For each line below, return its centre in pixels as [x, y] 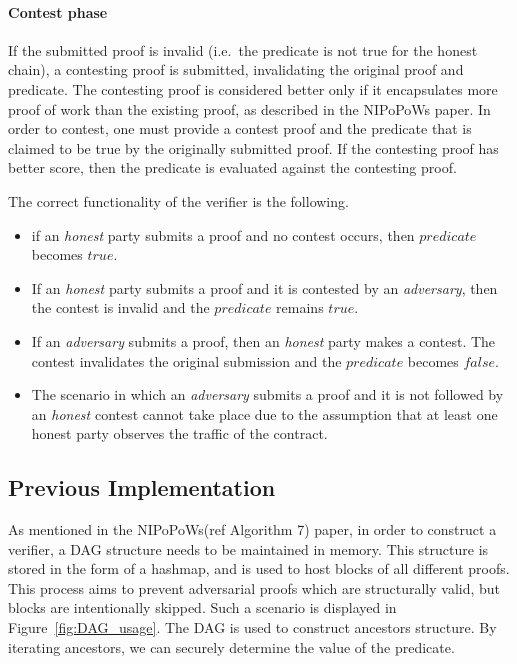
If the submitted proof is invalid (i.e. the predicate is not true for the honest [243, 49]
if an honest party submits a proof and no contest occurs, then [223, 234]
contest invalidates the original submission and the [186, 360]
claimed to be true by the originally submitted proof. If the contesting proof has [253, 147]
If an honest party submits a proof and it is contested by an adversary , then [264, 287]
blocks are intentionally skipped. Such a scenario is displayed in [202, 607]
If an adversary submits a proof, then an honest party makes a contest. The [263, 340]
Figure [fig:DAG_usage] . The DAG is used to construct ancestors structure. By [252, 627]
